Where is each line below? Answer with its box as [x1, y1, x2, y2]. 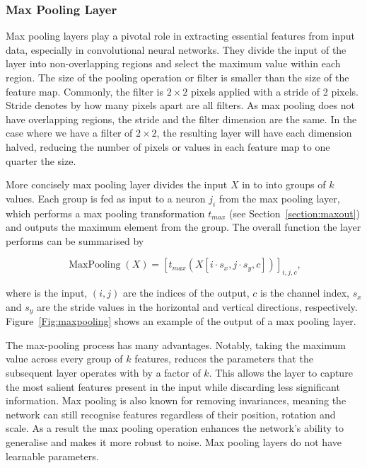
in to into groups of [242, 177, 326, 192]
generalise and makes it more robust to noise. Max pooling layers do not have [6, 434, 342, 449]
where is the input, [6, 285, 88, 300]
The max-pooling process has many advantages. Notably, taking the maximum [6, 337, 346, 352]
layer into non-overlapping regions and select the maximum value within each [6, 56, 341, 71]
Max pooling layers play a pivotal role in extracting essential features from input [6, 28, 356, 43]
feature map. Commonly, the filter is [6, 84, 163, 98]
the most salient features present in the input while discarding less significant [6, 379, 340, 394]
